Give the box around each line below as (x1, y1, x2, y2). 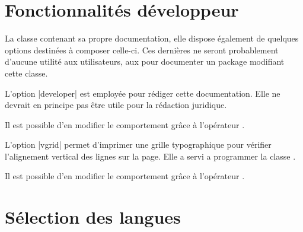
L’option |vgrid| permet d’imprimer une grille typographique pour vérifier (5, 138, 272, 151)
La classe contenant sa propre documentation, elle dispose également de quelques (5, 32, 299, 45)
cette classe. (5, 66, 48, 79)
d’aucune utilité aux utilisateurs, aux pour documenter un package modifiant (5, 55, 285, 68)
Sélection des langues (5, 205, 181, 229)
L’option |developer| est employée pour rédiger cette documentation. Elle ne (5, 87, 280, 99)
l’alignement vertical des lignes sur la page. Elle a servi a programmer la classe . (5, 150, 296, 162)
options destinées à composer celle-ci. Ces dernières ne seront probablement (5, 43, 279, 56)
